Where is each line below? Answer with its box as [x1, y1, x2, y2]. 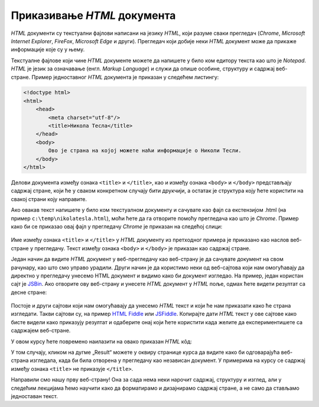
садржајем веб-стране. [11, 327, 71, 334]
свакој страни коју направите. [11, 195, 87, 202]
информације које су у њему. [11, 46, 85, 53]
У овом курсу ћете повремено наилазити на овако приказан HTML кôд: [11, 338, 192, 345]
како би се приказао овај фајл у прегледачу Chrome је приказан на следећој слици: [11, 222, 223, 230]
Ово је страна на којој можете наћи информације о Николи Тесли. [48, 147, 242, 154]
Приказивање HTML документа [11, 9, 176, 22]
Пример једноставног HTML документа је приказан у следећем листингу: [31, 73, 219, 80]
